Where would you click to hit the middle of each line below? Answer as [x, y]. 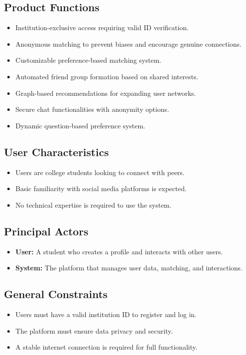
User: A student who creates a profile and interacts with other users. [119, 251]
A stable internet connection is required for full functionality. [106, 347]
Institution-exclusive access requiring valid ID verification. [102, 27]
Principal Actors [46, 231]
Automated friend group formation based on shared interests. [107, 76]
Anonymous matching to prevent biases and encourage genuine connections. [128, 44]
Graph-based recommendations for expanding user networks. [106, 93]
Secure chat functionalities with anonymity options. [92, 109]
